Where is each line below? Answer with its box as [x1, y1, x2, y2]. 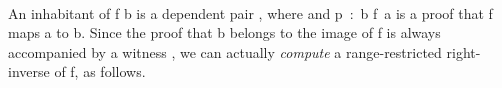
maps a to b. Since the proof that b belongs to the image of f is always [8, 22, 441, 43]
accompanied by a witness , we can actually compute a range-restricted [8, 41, 442, 62]
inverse [8, 61, 50, 82]
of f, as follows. [54, 61, 146, 82]
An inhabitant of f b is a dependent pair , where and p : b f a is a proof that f [8, 2, 493, 23]
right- [446, 41, 481, 62]
